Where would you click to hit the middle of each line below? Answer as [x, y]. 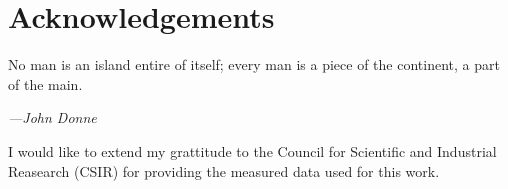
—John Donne [52, 117]
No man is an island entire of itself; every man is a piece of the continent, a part [254, 64]
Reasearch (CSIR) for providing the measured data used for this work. [224, 170]
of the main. [45, 83]
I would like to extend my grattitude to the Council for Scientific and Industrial [252, 150]
